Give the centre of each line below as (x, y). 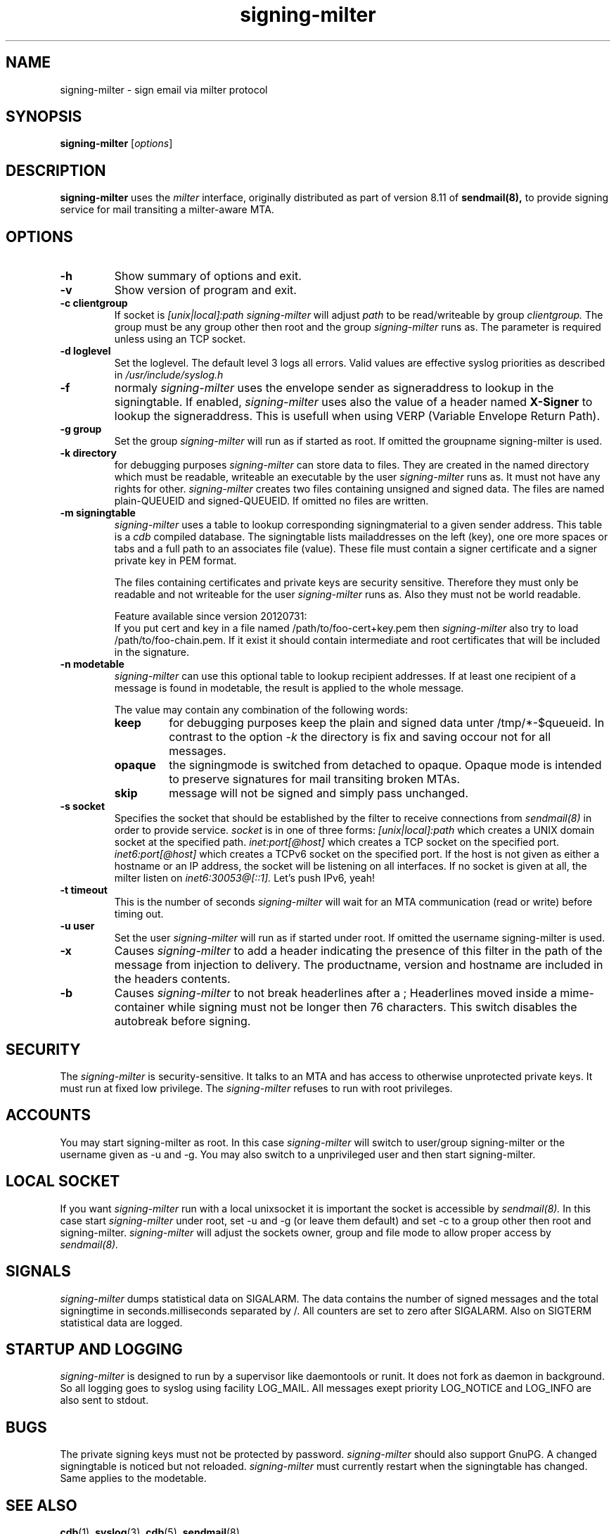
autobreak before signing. (182, 1021)
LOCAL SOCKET (63, 1181)
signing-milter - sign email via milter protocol (164, 89)
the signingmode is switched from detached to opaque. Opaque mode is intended (385, 765)
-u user (77, 926)
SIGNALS (38, 1272)
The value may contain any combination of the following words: (261, 710)
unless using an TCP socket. (180, 339)
